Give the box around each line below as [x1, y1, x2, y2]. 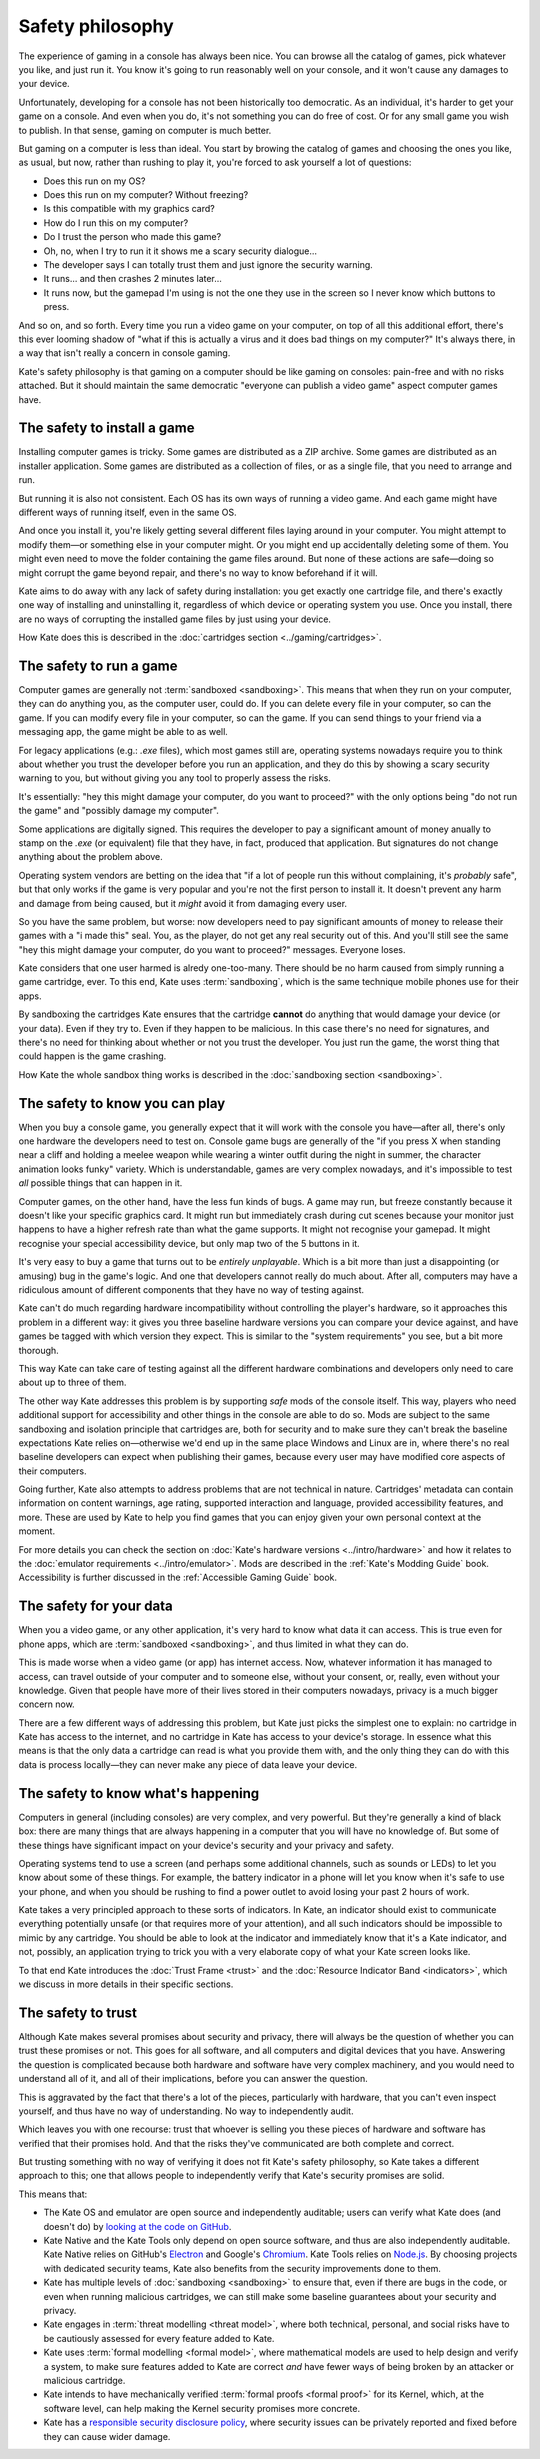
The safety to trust [18, 2004, 137, 2021]
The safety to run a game [18, 657, 179, 674]
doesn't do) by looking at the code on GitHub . [43, 2220, 232, 2232]
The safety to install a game [18, 420, 195, 437]
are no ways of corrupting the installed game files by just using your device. [18, 613, 332, 625]
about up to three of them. [18, 1376, 127, 1389]
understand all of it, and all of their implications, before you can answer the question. [18, 2073, 369, 2085]
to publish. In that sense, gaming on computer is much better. [18, 124, 272, 136]
